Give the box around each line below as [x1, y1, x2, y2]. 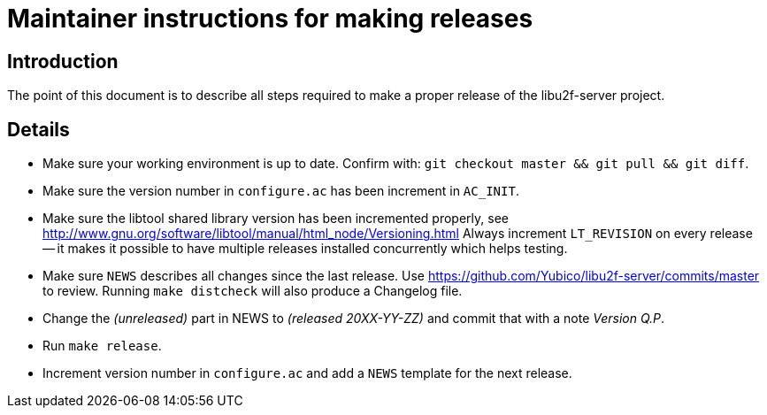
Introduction [7, 50, 119, 73]
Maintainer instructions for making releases [7, 4, 533, 34]
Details [7, 118, 70, 141]
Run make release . [42, 338, 162, 354]
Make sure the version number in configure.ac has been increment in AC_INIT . [42, 183, 519, 199]
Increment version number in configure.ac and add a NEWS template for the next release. [42, 365, 572, 381]
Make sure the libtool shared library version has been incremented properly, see [42, 211, 509, 227]
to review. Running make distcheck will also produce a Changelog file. [42, 283, 463, 299]
